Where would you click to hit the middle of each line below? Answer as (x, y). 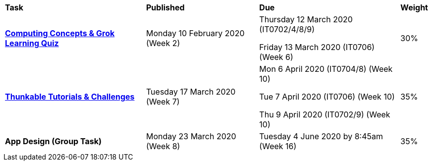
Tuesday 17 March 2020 (191, 92)
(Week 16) (278, 146)
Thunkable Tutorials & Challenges (70, 97)
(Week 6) (276, 57)
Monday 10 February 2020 (195, 33)
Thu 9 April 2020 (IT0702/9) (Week (325, 114)
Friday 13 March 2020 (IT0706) (317, 47)
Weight (414, 7)
